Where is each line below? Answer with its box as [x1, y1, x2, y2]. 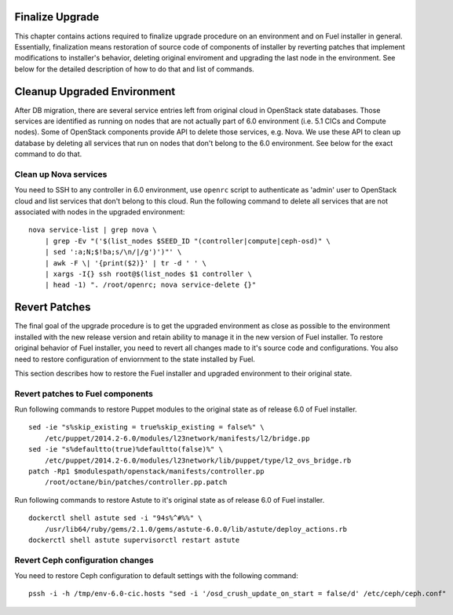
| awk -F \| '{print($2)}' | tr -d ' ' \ [44, 258, 207, 267]
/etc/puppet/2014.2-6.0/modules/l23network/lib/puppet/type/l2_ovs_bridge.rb [44, 456, 352, 465]
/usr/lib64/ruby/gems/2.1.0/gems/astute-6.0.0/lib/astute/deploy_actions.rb [44, 525, 348, 533]
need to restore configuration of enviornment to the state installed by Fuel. [14, 354, 255, 364]
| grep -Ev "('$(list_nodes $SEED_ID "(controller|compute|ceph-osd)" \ [44, 236, 331, 245]
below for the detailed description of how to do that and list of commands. [14, 64, 254, 74]
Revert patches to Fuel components [14, 388, 153, 399]
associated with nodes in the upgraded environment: [14, 207, 185, 217]
